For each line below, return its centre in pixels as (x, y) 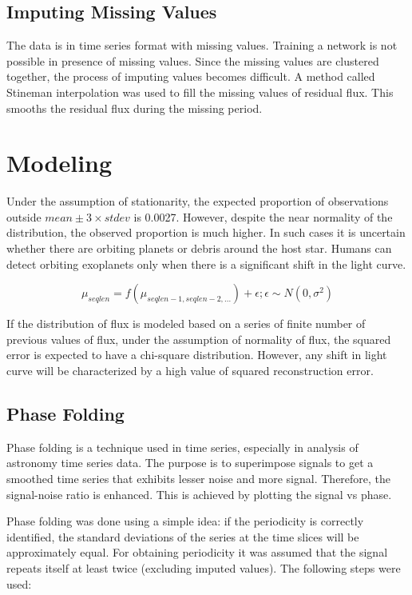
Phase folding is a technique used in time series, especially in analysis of (182, 447)
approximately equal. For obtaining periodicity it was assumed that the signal (197, 552)
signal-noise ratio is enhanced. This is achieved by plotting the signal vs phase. (199, 494)
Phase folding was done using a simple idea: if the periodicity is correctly (185, 521)
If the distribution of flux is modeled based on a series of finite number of (186, 323)
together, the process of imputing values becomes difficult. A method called (191, 76)
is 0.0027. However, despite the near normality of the (263, 216)
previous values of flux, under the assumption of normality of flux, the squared (199, 339)
